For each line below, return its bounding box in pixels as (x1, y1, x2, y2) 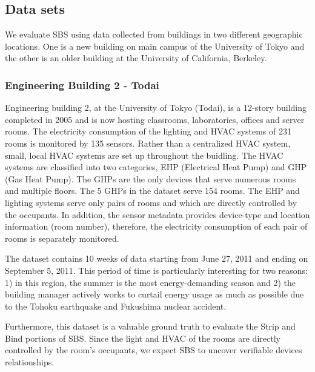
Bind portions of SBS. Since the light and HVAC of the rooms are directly (5, 331, 280, 344)
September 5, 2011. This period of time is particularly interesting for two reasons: (5, 264, 308, 276)
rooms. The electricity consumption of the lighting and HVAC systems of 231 (5, 125, 291, 138)
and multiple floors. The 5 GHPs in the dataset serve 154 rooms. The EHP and (5, 184, 300, 197)
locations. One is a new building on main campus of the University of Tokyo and (5, 39, 305, 52)
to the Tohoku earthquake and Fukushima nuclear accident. (5, 299, 227, 312)
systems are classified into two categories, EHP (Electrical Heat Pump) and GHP (5, 161, 307, 173)
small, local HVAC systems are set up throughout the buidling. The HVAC (5, 148, 283, 161)
